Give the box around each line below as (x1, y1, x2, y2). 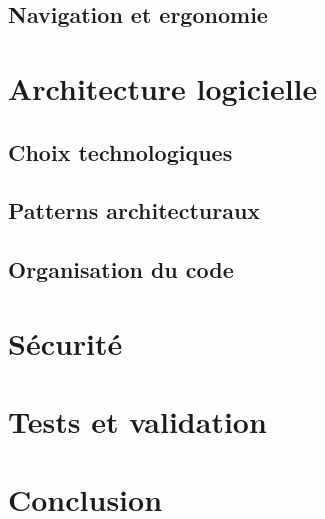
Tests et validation (8, 401, 267, 442)
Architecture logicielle (8, 67, 318, 108)
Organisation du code (8, 254, 234, 285)
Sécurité (8, 322, 123, 363)
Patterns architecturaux (8, 195, 261, 226)
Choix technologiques (8, 136, 233, 167)
